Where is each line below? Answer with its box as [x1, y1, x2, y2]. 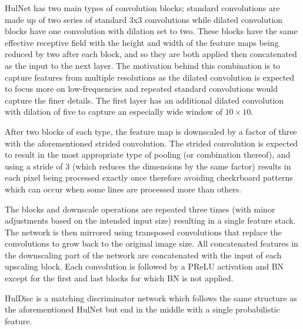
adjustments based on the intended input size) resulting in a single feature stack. [5, 214, 296, 227]
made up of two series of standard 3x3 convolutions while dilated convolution [5, 13, 283, 25]
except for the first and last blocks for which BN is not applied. [5, 272, 234, 284]
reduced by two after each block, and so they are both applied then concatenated [5, 48, 297, 60]
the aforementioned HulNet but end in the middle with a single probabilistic [5, 303, 280, 315]
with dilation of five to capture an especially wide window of [5, 105, 222, 118]
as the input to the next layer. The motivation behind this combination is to [5, 59, 281, 71]
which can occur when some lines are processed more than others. [5, 182, 242, 195]
